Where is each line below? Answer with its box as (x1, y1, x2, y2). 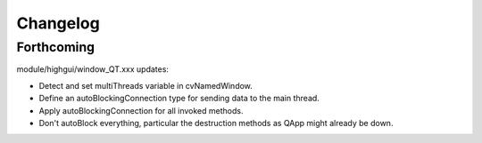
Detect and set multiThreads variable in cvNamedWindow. (38, 80, 253, 91)
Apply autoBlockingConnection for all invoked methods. (38, 105, 244, 115)
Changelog (16, 13, 100, 33)
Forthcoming (16, 39, 96, 55)
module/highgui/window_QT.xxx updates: (16, 64, 170, 75)
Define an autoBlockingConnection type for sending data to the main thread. (38, 93, 320, 104)
